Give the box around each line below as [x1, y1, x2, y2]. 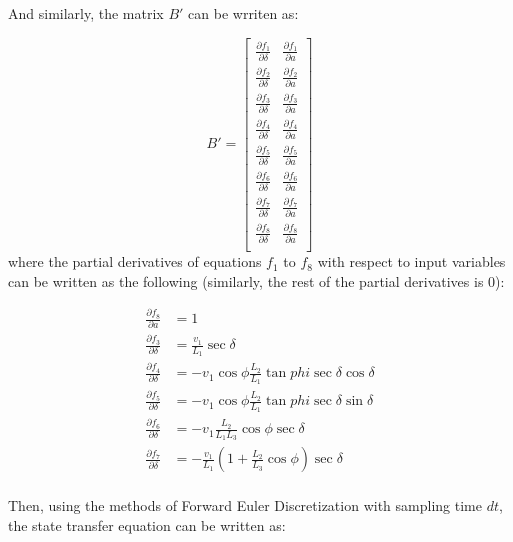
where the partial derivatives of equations [8, 251, 262, 272]
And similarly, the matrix [8, 3, 164, 23]
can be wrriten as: [188, 3, 299, 23]
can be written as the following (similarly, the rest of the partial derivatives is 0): [8, 270, 505, 291]
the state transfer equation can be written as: [8, 514, 286, 535]
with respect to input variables [317, 251, 506, 272]
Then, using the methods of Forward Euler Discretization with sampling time [8, 495, 482, 516]
